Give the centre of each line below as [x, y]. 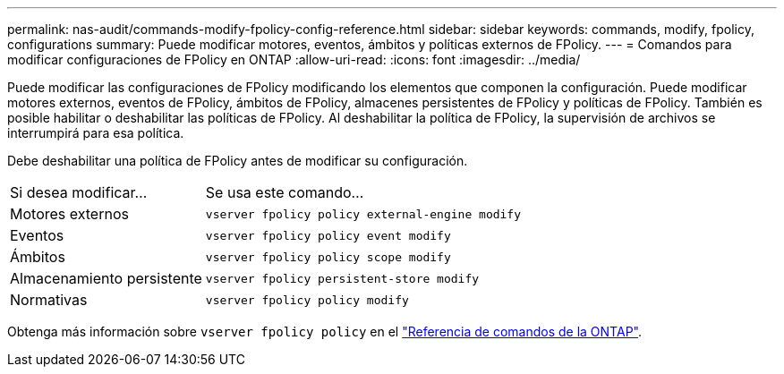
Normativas [49, 300]
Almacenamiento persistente [106, 278]
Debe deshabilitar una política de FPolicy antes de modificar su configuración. [238, 161]
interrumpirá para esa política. [96, 133]
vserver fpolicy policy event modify [328, 235]
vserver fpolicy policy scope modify [328, 257]
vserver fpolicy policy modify [307, 300]
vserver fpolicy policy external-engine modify [363, 214]
